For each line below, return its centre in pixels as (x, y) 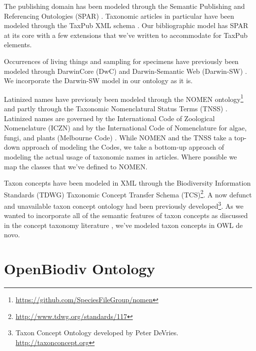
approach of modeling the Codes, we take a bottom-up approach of (123, 147)
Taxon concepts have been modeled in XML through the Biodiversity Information (128, 183)
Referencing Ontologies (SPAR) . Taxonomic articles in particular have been (119, 16)
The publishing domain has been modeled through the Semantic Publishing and (125, 6)
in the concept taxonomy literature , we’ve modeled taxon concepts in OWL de (123, 225)
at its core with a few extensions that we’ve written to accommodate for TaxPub (126, 35)
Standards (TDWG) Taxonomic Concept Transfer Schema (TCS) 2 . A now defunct (128, 193)
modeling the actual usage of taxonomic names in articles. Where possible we (121, 156)
